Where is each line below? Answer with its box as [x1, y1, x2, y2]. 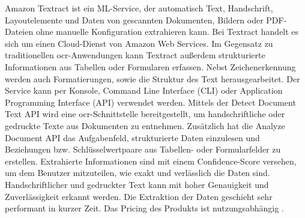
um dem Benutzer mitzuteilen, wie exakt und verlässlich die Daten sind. [5, 166, 270, 179]
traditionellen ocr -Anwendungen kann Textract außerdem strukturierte [5, 49, 265, 61]
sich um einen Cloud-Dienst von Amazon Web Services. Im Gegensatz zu [5, 37, 273, 49]
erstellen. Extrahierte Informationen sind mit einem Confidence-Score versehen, [5, 154, 297, 167]
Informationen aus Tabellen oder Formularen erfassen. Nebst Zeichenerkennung [5, 60, 296, 73]
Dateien [5, 25, 34, 38]
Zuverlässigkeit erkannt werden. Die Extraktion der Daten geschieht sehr [5, 190, 273, 202]
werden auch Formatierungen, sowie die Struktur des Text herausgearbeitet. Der [5, 72, 300, 85]
